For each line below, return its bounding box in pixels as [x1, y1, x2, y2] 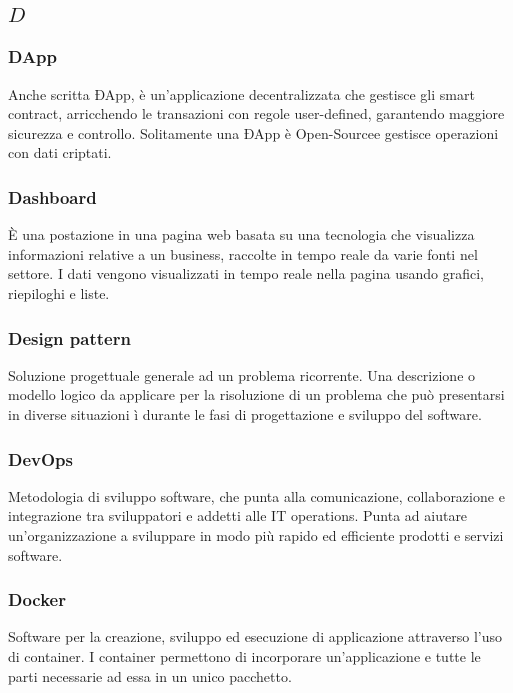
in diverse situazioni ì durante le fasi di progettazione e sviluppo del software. [8, 403, 482, 424]
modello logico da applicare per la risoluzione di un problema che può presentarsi [8, 384, 505, 405]
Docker [8, 587, 66, 612]
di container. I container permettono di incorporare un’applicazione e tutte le [8, 645, 481, 666]
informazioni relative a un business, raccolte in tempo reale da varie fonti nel [8, 243, 478, 264]
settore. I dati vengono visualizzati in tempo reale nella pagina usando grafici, [8, 263, 484, 284]
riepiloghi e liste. [8, 282, 110, 303]
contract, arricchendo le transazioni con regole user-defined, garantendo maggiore [8, 103, 505, 124]
